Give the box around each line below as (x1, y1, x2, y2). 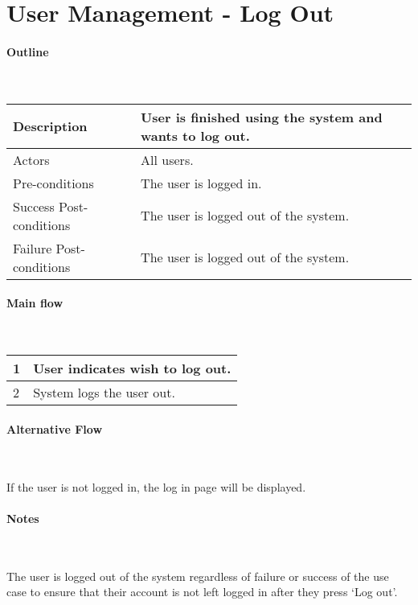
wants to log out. (141, 126, 250, 145)
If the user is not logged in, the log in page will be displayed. (6, 478, 306, 495)
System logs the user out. (33, 383, 175, 402)
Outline (6, 43, 49, 60)
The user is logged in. (141, 173, 262, 192)
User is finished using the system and (141, 107, 383, 126)
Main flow (6, 294, 64, 311)
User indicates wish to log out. (33, 359, 232, 378)
